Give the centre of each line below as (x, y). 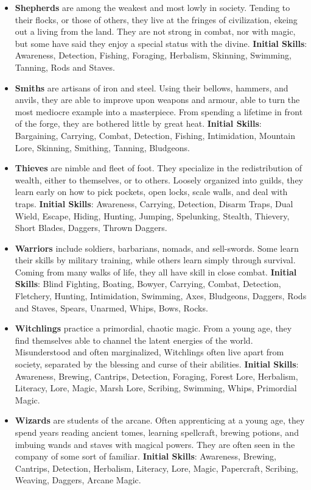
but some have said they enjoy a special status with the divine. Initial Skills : (161, 43)
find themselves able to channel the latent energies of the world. (134, 340)
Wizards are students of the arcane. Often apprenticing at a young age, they (160, 420)
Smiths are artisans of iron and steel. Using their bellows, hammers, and (152, 87)
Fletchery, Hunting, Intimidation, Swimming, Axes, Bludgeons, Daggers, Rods (161, 296)
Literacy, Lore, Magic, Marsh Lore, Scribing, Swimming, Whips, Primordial (156, 388)
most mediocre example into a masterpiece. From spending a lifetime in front (159, 111)
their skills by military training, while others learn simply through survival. (155, 260)
